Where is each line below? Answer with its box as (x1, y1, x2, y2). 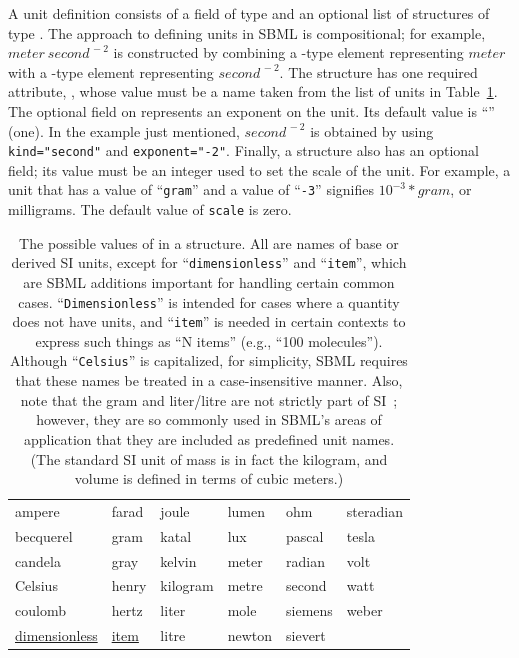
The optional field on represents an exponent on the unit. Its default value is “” (8, 100, 495, 121)
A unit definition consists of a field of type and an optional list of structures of (8, 3, 490, 23)
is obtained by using (310, 120, 434, 141)
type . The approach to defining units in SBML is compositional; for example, (8, 22, 486, 43)
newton (227, 625, 273, 646)
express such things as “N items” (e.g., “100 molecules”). (35, 330, 383, 351)
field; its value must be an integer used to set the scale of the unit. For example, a (8, 159, 511, 180)
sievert (286, 625, 326, 646)
